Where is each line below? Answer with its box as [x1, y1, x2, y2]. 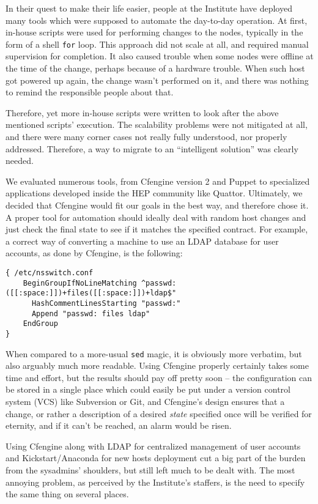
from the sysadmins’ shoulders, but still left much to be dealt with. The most [6, 463, 295, 476]
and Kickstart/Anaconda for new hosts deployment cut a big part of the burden [6, 451, 306, 464]
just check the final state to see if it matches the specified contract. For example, [6, 223, 308, 235]
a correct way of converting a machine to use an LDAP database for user [6, 234, 279, 247]
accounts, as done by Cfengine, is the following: [6, 246, 183, 259]
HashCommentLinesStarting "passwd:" [31, 298, 181, 308]
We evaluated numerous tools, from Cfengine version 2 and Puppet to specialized [6, 174, 310, 187]
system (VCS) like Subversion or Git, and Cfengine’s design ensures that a [6, 395, 285, 407]
